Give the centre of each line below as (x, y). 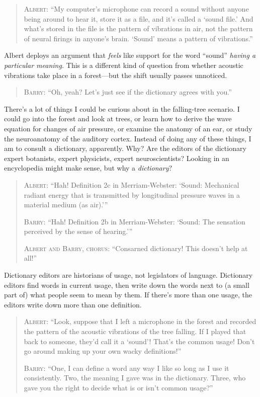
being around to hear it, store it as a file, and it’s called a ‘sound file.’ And (139, 18)
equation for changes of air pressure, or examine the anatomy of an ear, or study (128, 128)
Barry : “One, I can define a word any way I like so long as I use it (126, 368)
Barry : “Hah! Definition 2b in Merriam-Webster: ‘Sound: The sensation (135, 221)
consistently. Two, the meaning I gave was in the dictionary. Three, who (135, 378)
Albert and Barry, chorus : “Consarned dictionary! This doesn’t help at (136, 248)
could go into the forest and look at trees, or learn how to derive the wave (118, 118)
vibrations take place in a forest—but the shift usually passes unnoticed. (116, 75)
